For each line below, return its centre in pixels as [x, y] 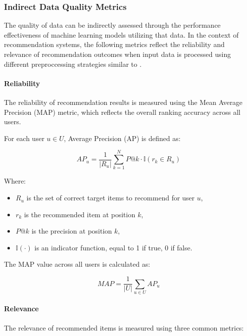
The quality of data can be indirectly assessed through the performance [112, 25]
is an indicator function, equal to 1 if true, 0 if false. [113, 247]
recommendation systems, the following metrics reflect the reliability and [114, 44]
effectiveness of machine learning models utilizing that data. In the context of [121, 34]
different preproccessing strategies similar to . [73, 64]
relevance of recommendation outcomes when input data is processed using [118, 54]
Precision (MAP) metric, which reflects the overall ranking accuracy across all [122, 112]
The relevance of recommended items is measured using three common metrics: [124, 327]
